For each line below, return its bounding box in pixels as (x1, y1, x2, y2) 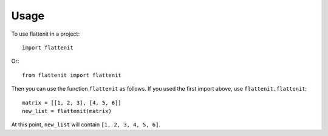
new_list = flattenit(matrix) (22, 108, 112, 114)
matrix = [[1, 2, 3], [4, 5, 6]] (22, 99, 121, 106)
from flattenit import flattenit (22, 71, 121, 79)
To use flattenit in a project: (11, 30, 80, 37)
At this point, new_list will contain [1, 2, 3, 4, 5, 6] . (11, 121, 161, 128)
